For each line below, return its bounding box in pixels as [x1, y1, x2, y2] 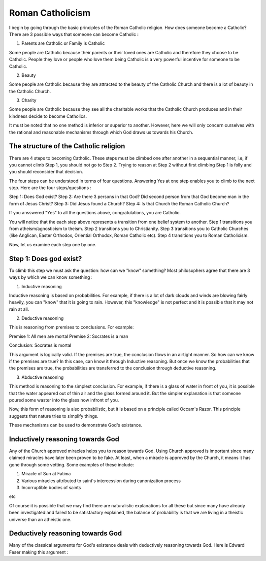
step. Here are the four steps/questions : [9, 185, 92, 191]
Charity [21, 98, 36, 103]
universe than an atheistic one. [9, 516, 71, 522]
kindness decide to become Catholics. [9, 113, 87, 119]
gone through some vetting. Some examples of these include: [9, 462, 134, 467]
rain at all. [9, 306, 29, 312]
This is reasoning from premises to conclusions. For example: [9, 324, 134, 330]
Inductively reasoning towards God [9, 435, 119, 443]
